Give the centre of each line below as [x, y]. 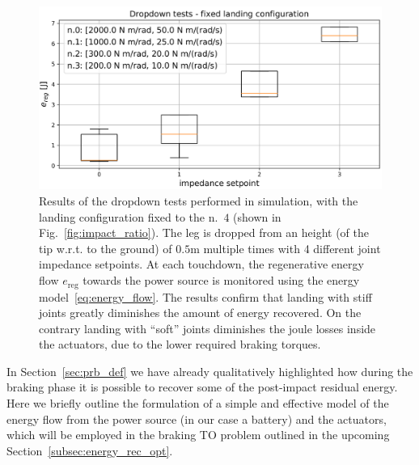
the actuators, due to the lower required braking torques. [180, 344]
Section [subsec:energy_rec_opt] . [90, 450]
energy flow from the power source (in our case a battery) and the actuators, [197, 418]
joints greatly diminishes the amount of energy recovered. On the [200, 313]
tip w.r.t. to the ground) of [106, 248]
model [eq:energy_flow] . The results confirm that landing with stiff [205, 296]
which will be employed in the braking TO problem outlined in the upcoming [198, 435]
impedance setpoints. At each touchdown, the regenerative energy [201, 264]
